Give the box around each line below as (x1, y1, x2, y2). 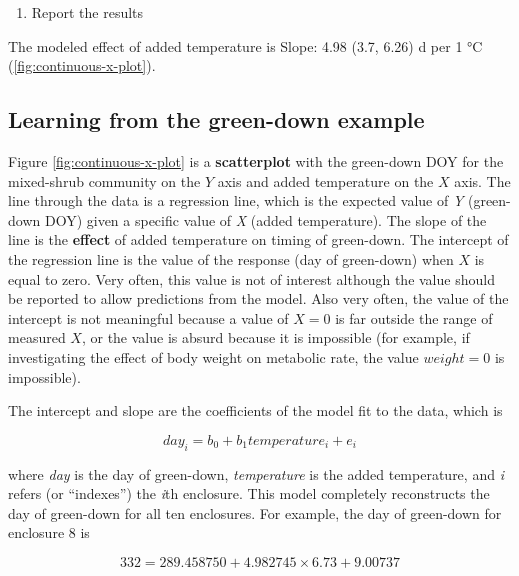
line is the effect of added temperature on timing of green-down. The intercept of (8, 229, 509, 250)
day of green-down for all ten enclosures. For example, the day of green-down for (8, 502, 502, 523)
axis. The (454, 170, 511, 191)
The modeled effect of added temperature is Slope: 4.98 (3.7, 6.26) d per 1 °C (8, 35, 483, 56)
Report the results (31, 2, 144, 22)
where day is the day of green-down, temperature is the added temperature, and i (8, 463, 504, 484)
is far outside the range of (335, 307, 493, 328)
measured (8, 327, 66, 348)
